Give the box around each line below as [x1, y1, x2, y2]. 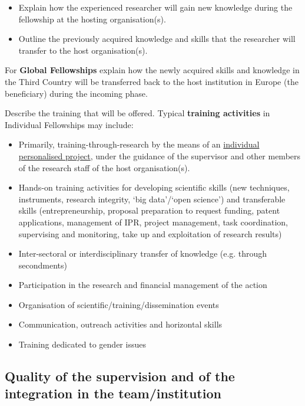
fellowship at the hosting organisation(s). [18, 12, 166, 25]
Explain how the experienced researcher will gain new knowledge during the [18, 1, 293, 13]
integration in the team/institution [5, 384, 221, 402]
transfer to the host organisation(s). [18, 44, 148, 56]
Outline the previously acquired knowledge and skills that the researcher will [18, 32, 296, 45]
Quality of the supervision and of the [5, 367, 235, 385]
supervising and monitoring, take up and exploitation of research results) [18, 227, 282, 240]
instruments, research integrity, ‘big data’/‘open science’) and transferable [18, 192, 286, 205]
